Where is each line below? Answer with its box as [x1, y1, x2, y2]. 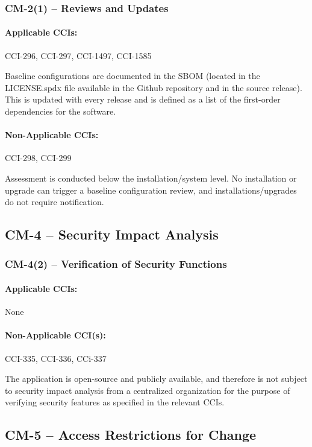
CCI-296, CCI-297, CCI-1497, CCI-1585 [5, 49, 152, 62]
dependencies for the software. [5, 105, 116, 118]
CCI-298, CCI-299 [5, 151, 72, 164]
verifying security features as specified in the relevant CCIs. [5, 396, 225, 408]
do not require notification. [5, 195, 104, 208]
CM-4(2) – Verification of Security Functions [5, 256, 227, 271]
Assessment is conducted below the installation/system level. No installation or [5, 172, 297, 184]
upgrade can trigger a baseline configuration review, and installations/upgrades [5, 183, 297, 196]
